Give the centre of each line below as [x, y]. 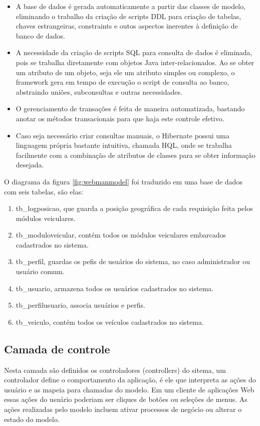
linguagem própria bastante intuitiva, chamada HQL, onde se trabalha [124, 145]
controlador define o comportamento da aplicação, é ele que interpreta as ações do [130, 380]
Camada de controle [57, 349]
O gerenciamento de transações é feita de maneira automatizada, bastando [130, 109]
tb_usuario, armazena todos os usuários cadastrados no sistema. [115, 288]
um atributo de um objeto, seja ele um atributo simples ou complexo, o [125, 72]
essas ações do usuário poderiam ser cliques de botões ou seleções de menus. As [126, 399]
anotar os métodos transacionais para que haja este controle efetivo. [120, 118]
